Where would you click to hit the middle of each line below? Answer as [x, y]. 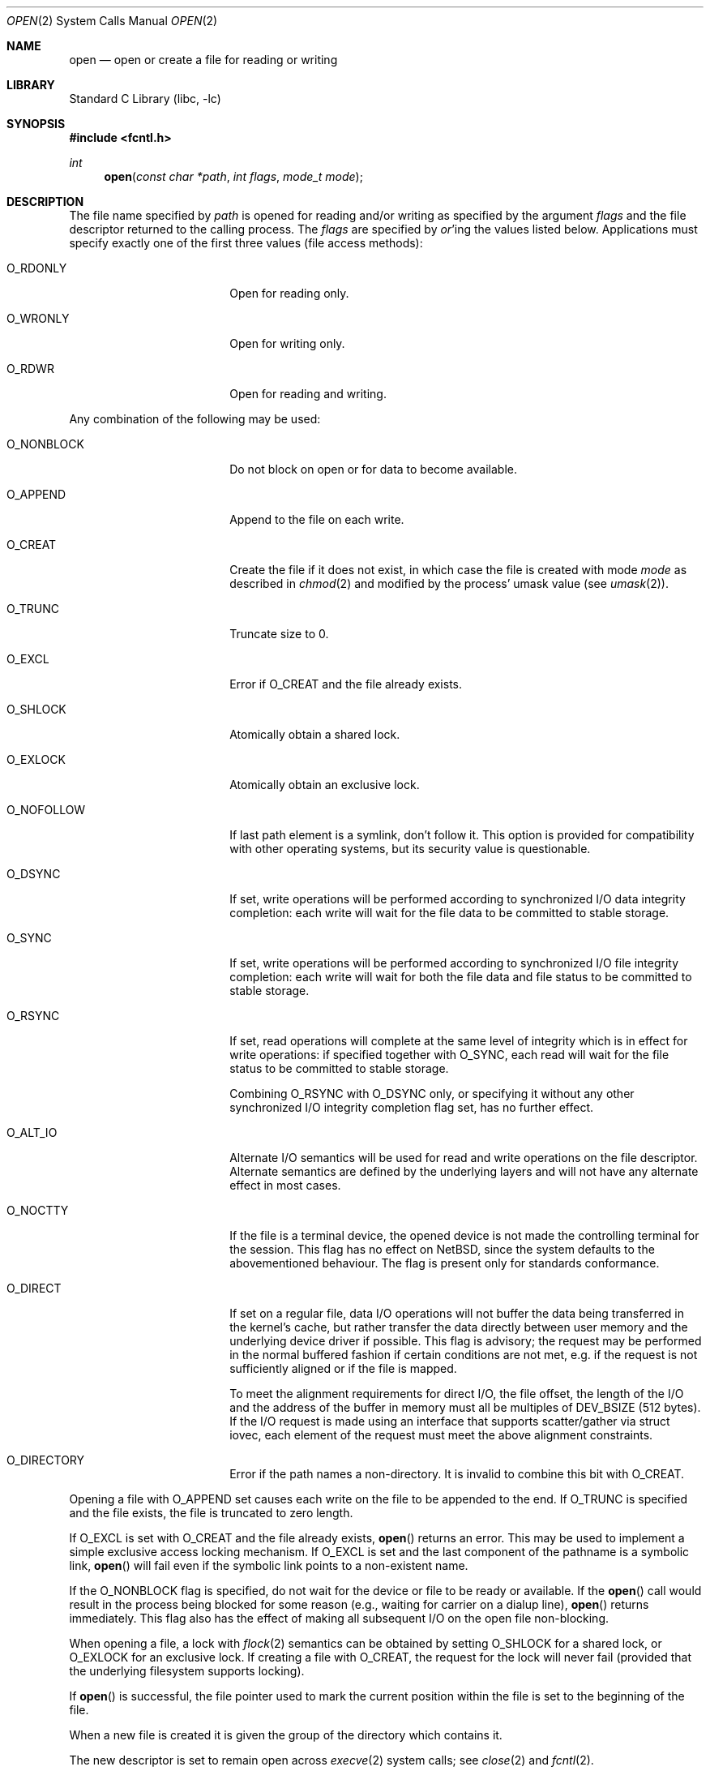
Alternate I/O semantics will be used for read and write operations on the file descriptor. [464, 1158]
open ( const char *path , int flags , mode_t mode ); [233, 176]
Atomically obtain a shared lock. [315, 734]
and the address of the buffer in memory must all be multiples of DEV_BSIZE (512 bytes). [465, 1407]
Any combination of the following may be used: [195, 419]
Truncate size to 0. [279, 634]
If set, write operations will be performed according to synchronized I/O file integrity [454, 963]
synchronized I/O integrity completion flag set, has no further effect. [412, 1107]
